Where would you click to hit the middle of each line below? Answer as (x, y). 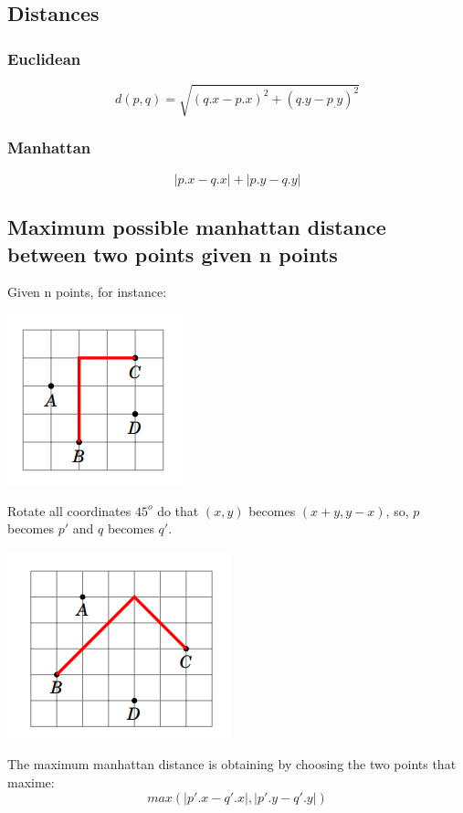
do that (178, 510)
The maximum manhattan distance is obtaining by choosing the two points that (232, 764)
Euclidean (44, 58)
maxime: (31, 781)
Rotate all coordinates (69, 510)
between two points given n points (173, 253)
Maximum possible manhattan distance (197, 227)
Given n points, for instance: (87, 292)
